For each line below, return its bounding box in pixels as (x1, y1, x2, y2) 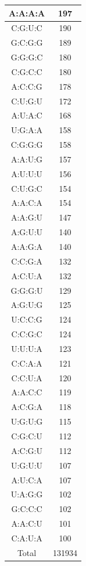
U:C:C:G (11, 313, 42, 326)
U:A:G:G (10, 488, 43, 500)
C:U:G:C (11, 182, 42, 194)
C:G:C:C (11, 65, 42, 77)
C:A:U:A (11, 531, 42, 544)
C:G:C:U (11, 429, 42, 442)
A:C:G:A (11, 401, 42, 413)
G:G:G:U (10, 284, 43, 296)
